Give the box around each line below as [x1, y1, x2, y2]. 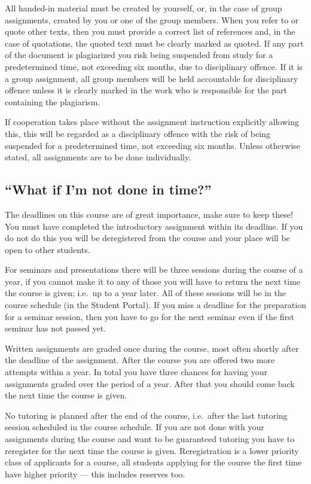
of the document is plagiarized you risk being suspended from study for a [5, 48, 273, 61]
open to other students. [5, 243, 90, 255]
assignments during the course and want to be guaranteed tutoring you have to [5, 433, 295, 445]
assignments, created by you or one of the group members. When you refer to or [5, 13, 299, 26]
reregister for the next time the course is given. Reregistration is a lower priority [5, 444, 299, 456]
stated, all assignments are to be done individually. [5, 151, 191, 163]
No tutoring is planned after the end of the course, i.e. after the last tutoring [5, 409, 288, 421]
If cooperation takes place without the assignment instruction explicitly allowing [5, 115, 299, 128]
